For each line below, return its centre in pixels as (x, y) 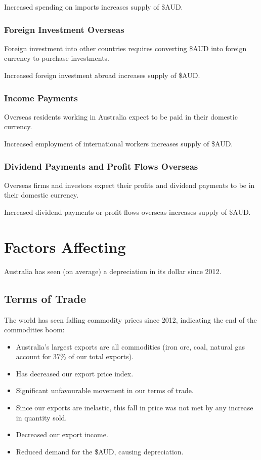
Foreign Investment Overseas (64, 29)
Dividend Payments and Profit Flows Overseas (101, 166)
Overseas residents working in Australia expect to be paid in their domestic (121, 116)
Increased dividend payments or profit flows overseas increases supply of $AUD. (127, 212)
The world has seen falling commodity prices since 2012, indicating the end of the (130, 319)
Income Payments (41, 98)
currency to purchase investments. (57, 58)
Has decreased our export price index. (75, 373)
